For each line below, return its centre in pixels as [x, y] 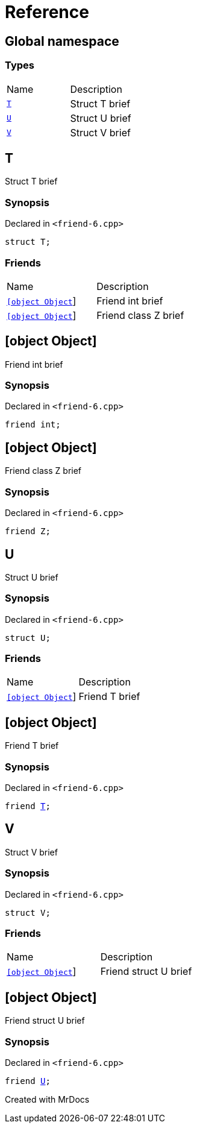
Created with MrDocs [47, 1099]
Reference [47, 12]
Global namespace [62, 41]
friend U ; [28, 1081]
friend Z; [28, 531]
